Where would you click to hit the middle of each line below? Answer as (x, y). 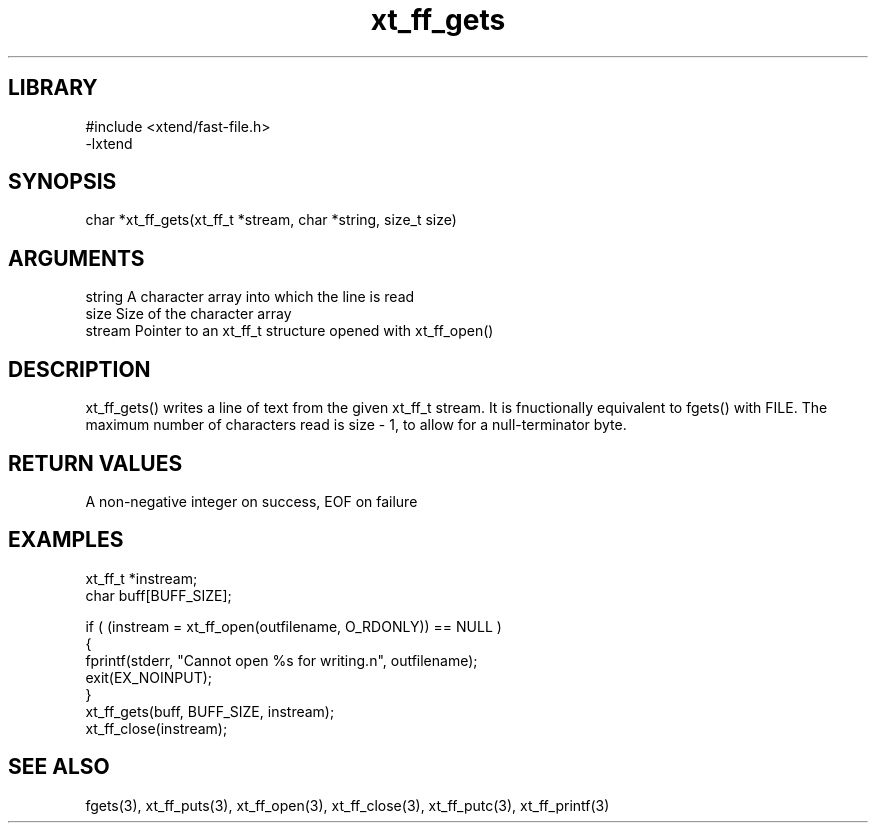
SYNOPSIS (62, 182)
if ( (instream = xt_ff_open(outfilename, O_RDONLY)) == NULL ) (293, 626)
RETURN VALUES (95, 463)
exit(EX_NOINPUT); (149, 677)
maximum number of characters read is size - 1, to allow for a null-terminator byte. (356, 425)
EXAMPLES (66, 540)
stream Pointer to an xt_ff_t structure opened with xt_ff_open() (289, 331)
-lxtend (109, 143)
